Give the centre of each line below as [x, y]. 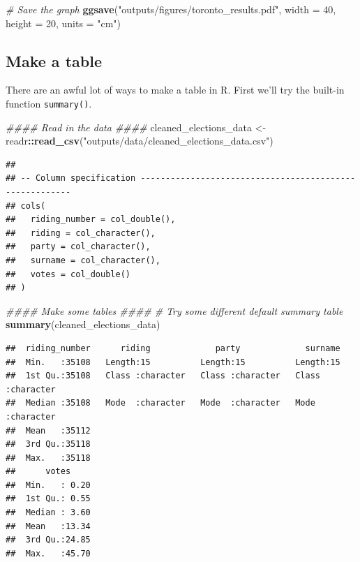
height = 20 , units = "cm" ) [63, 23]
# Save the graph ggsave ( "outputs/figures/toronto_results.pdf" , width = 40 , [171, 9]
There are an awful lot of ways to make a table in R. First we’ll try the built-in [175, 90]
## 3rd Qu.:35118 [48, 444]
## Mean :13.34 [48, 526]
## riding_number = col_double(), [91, 220]
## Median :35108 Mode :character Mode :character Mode [160, 403]
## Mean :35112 [48, 430]
